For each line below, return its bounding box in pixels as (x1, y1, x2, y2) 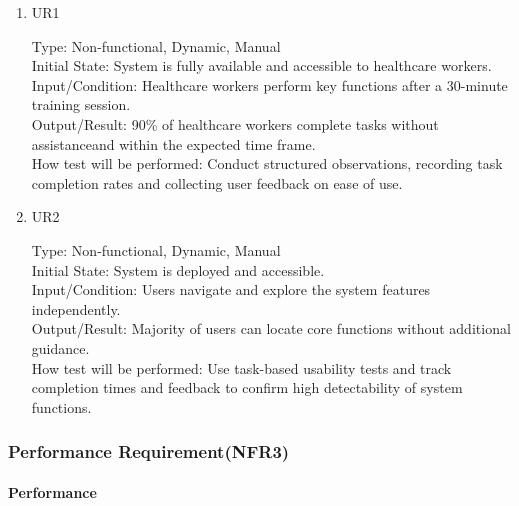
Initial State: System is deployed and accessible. (31, 259, 325, 280)
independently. (31, 298, 121, 319)
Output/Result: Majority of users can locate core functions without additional (31, 318, 511, 339)
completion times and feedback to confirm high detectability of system (31, 377, 463, 398)
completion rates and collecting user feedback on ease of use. (31, 172, 403, 193)
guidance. (31, 337, 90, 358)
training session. (31, 94, 131, 115)
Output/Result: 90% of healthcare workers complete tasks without (31, 113, 439, 134)
